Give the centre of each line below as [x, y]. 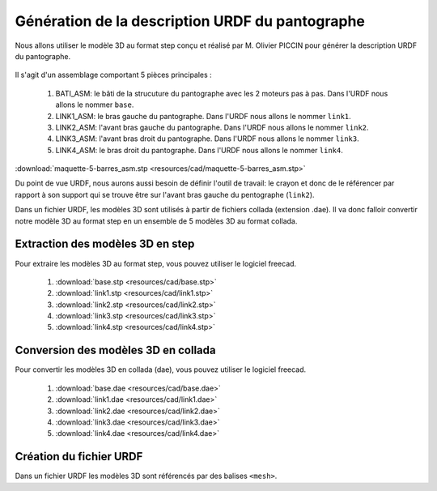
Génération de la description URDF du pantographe [190, 21]
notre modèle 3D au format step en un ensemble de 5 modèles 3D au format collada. [156, 221]
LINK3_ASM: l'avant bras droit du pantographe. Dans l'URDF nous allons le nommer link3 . [207, 139]
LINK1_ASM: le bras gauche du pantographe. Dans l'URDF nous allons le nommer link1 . [203, 116]
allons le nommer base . [95, 105]
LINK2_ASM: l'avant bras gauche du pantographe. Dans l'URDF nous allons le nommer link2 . [212, 127]
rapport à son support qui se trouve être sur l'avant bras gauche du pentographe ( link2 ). [165, 194]
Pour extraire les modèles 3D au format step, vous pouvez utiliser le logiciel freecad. [156, 263]
